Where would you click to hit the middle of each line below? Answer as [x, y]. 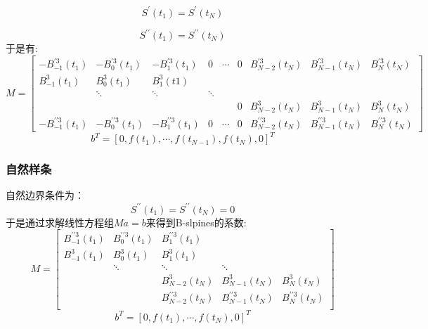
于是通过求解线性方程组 [60, 222]
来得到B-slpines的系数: [196, 222]
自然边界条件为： [45, 195]
